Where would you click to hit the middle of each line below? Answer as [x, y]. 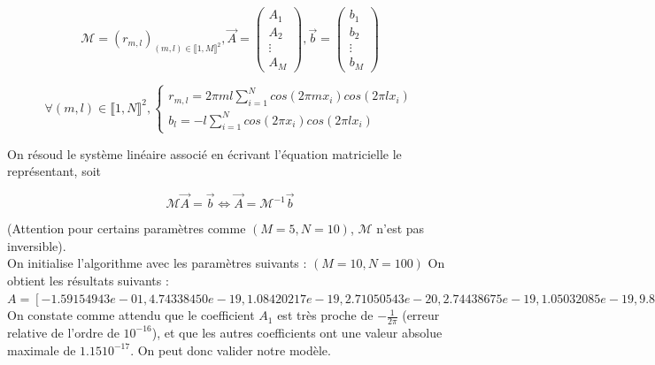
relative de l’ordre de [63, 332]
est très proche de [325, 315]
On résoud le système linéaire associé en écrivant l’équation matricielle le [204, 153]
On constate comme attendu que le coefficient [131, 315]
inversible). [37, 245]
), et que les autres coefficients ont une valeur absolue [297, 332]
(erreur [421, 315]
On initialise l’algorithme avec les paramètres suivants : [157, 263]
